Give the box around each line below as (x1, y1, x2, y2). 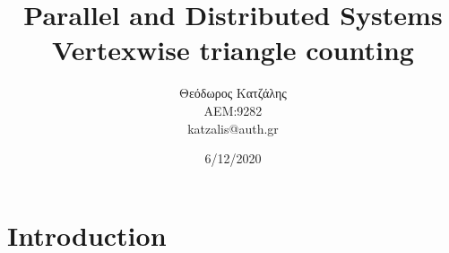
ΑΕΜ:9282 (203, 100, 263, 119)
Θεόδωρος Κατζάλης (179, 83, 287, 102)
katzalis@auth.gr (187, 118, 279, 137)
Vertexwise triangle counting (52, 31, 414, 68)
